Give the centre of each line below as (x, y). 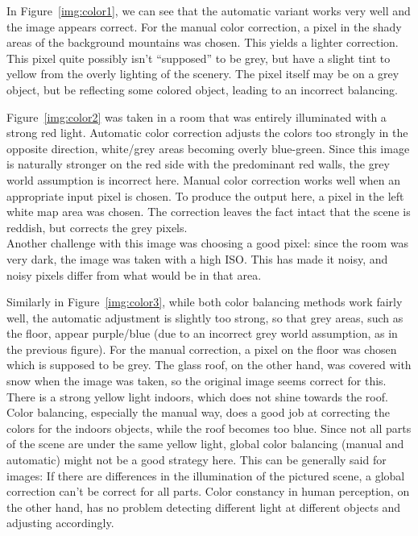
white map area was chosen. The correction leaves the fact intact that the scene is (209, 212)
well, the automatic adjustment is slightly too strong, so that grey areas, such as (205, 317)
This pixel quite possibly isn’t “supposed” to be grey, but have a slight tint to (199, 58)
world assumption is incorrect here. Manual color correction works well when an (204, 179)
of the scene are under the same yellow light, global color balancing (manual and (205, 444)
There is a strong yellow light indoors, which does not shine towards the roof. (197, 396)
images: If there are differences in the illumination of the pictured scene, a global (206, 475)
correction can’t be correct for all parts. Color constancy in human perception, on (208, 491)
